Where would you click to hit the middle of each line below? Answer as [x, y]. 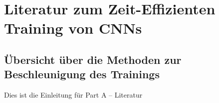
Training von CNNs [73, 28]
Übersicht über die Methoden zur [93, 59]
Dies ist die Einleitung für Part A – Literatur [73, 95]
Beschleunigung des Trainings [82, 74]
